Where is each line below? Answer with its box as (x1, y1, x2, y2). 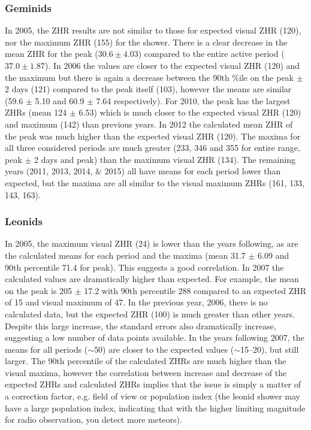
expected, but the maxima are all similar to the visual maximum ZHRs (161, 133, (5, 176, 305, 189)
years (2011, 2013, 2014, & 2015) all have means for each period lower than (5, 165, 281, 177)
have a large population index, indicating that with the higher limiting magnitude (5, 401, 306, 414)
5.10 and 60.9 (35, 94, 84, 107)
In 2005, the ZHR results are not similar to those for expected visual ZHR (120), (5, 24, 301, 37)
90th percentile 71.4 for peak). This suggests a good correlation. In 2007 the (5, 261, 284, 273)
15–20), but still (240, 343, 299, 355)
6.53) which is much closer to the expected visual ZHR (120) (78, 106, 301, 119)
